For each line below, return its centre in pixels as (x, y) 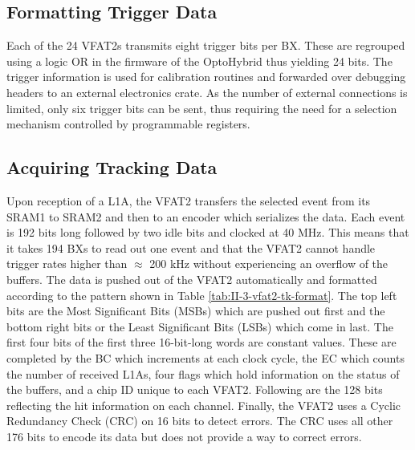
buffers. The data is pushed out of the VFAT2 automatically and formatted (192, 279)
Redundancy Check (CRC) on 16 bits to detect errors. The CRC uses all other (200, 421)
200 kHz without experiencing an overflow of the (269, 264)
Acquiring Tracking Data (112, 167)
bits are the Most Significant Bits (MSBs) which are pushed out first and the (196, 311)
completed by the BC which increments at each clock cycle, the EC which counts (205, 357)
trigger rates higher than (67, 264)
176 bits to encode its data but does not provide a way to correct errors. (184, 436)
